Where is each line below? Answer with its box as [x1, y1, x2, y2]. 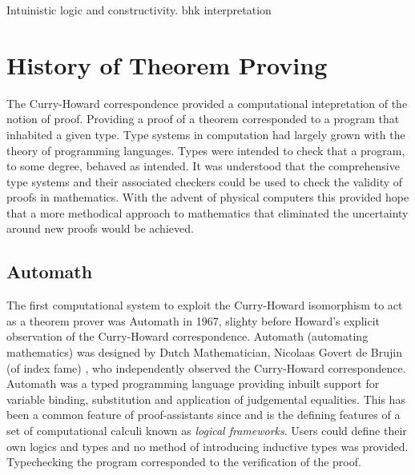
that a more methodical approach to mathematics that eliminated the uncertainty [6, 204, 409, 221]
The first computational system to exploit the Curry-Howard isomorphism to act [6, 297, 403, 313]
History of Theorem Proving [6, 48, 328, 81]
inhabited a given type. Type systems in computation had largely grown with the [6, 126, 405, 142]
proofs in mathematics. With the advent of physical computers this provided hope [6, 189, 409, 206]
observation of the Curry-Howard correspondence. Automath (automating [6, 328, 369, 345]
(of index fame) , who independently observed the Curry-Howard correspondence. [6, 359, 406, 376]
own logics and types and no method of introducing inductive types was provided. [6, 437, 409, 454]
